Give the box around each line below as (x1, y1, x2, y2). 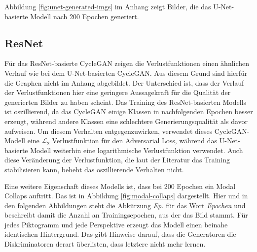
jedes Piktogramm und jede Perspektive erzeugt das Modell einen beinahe (4, 219, 228, 229)
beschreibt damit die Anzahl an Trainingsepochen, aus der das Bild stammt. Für (4, 210, 248, 220)
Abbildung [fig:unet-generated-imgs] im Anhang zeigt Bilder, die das (4, 1, 211, 11)
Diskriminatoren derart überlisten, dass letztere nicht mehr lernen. (4, 239, 206, 249)
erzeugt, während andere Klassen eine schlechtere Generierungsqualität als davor (4, 116, 248, 126)
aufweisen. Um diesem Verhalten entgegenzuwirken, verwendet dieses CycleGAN (4, 126, 247, 136)
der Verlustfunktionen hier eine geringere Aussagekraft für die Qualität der (4, 87, 231, 97)
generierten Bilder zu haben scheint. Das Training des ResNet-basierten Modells (4, 96, 247, 107)
